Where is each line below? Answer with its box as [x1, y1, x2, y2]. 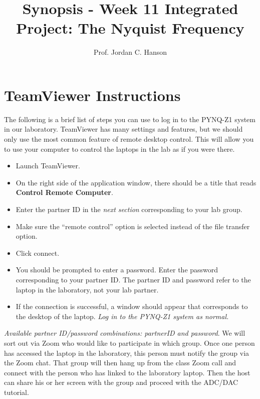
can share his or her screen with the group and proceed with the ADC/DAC [4, 377, 238, 387]
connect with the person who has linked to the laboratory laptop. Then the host [4, 367, 250, 377]
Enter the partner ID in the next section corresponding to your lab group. [16, 204, 242, 214]
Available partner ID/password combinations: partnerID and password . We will [4, 328, 245, 338]
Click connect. [16, 247, 60, 258]
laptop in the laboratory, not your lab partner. [16, 284, 159, 294]
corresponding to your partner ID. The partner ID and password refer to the [16, 274, 251, 284]
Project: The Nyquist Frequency [16, 18, 244, 38]
